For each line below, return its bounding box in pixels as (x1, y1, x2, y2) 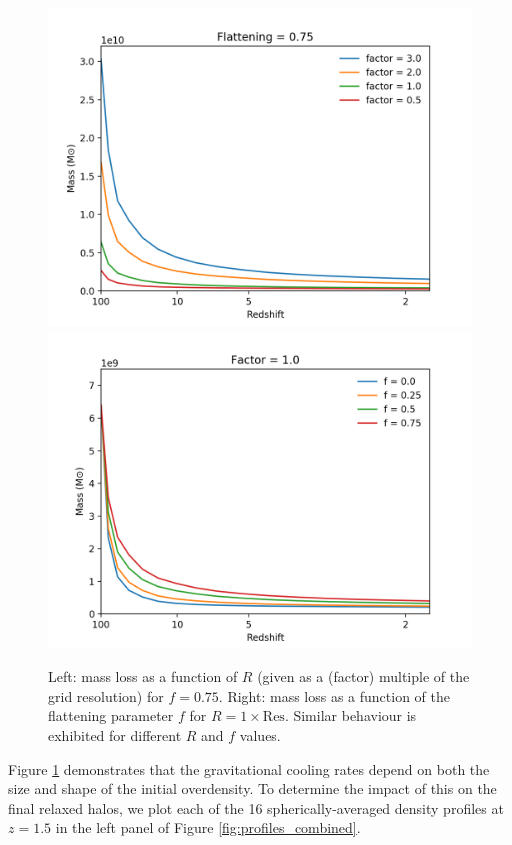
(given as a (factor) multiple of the (257, 666, 470, 687)
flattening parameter (48, 705, 174, 726)
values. (239, 724, 281, 745)
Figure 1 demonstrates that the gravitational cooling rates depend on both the (8, 758, 490, 779)
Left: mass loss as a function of (48, 666, 238, 687)
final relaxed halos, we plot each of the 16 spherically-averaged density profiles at (8, 797, 504, 818)
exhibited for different (48, 724, 182, 745)
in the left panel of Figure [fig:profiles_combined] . (55, 817, 361, 838)
